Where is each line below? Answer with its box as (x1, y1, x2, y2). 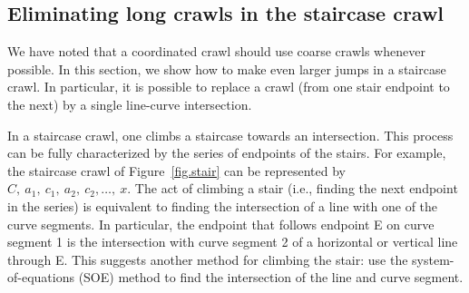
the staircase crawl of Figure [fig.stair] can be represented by (7, 161, 346, 180)
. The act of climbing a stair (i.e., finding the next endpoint (127, 179, 458, 198)
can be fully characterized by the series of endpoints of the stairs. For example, (7, 143, 446, 162)
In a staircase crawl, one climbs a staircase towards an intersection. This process (7, 125, 454, 144)
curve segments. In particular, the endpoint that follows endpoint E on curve (7, 214, 435, 233)
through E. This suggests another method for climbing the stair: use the (7, 249, 408, 269)
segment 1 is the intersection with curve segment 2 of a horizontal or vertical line (7, 232, 458, 251)
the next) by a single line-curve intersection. (7, 94, 252, 113)
